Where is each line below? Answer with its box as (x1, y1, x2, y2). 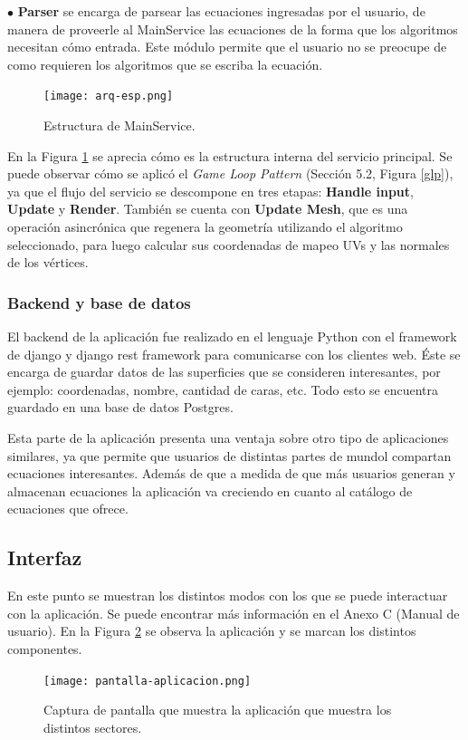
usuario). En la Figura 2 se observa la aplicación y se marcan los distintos (7, 621, 416, 640)
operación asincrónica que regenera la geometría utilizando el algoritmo (7, 217, 403, 235)
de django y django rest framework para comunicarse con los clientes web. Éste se (7, 344, 461, 363)
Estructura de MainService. (43, 116, 196, 135)
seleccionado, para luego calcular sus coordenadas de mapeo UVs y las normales (7, 235, 450, 254)
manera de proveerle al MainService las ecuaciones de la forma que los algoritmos (7, 19, 458, 38)
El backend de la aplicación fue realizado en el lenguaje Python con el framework (7, 327, 457, 345)
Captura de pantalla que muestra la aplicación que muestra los (43, 700, 392, 719)
